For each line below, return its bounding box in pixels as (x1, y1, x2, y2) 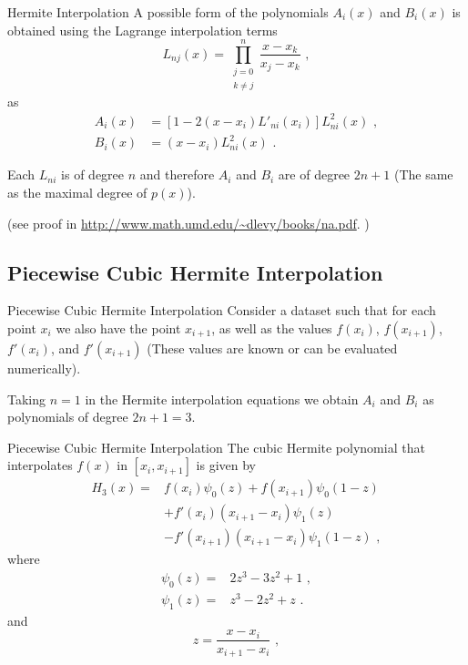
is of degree (61, 165, 125, 184)
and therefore (139, 165, 215, 184)
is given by (196, 455, 257, 475)
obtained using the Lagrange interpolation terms (7, 20, 278, 39)
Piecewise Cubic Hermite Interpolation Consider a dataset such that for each (7, 301, 436, 320)
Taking (7, 389, 46, 408)
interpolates (7, 455, 73, 475)
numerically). (7, 358, 81, 377)
